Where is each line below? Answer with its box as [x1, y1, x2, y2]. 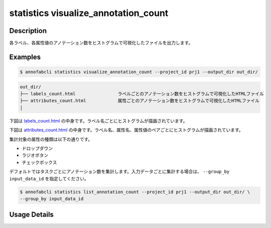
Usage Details [9, 210, 54, 219]
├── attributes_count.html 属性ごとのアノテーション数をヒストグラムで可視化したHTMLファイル [20, 98, 260, 103]
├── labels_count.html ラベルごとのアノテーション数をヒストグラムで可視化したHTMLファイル [20, 91, 264, 97]
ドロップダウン [22, 145, 53, 151]
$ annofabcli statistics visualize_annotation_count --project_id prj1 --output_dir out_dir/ [20, 69, 258, 75]
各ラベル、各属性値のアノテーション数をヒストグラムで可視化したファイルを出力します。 [9, 40, 193, 46]
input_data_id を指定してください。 [9, 175, 89, 181]
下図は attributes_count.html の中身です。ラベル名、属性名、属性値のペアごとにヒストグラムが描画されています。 [9, 127, 243, 133]
